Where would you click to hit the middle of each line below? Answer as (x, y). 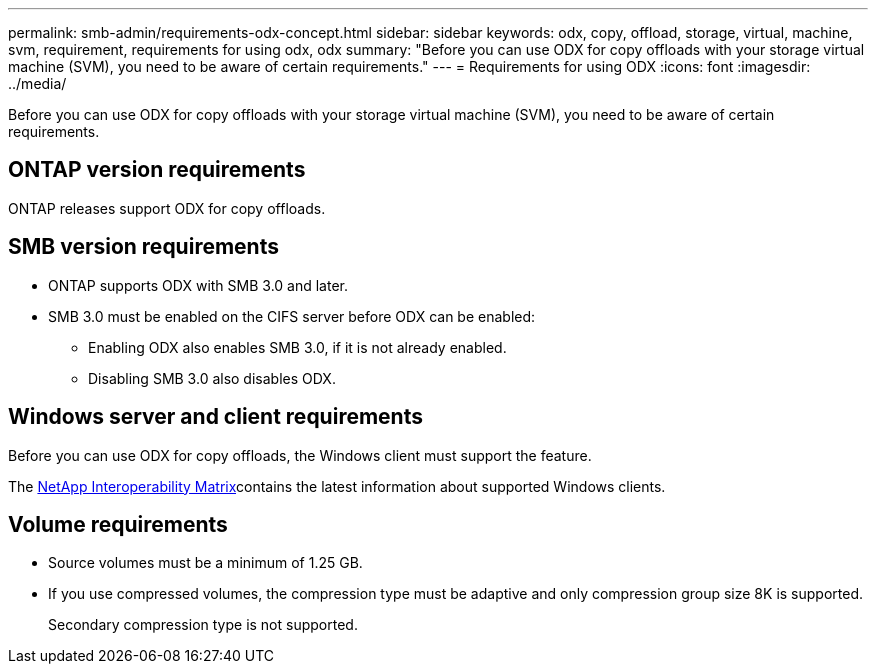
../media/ (37, 83)
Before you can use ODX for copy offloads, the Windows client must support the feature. (300, 455)
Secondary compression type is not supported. (203, 625)
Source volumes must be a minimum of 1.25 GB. (205, 563)
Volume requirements (118, 524)
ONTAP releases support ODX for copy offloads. (167, 208)
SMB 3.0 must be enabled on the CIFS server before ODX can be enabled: (292, 316)
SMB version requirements (143, 247)
